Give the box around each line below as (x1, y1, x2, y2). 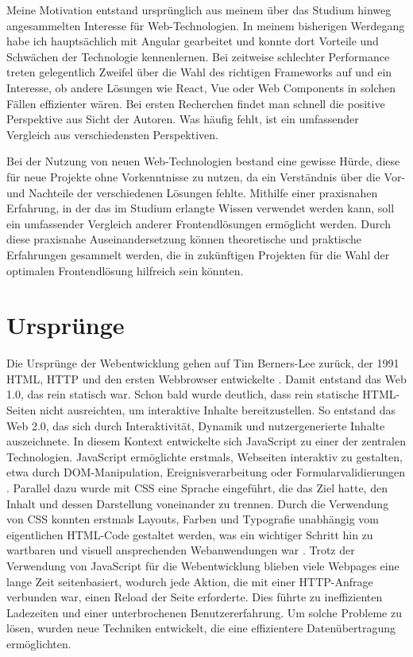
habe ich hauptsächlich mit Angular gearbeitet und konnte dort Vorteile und (6, 33, 379, 49)
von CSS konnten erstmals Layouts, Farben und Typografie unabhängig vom (6, 511, 380, 527)
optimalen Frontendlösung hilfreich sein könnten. (6, 262, 244, 278)
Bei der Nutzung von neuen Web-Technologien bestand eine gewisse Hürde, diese (6, 153, 400, 169)
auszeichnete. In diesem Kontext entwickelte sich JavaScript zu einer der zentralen (6, 433, 406, 449)
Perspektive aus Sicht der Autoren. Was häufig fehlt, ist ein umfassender (6, 111, 359, 127)
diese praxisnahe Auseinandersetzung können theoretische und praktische (6, 231, 362, 247)
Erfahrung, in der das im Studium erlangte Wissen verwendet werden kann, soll (6, 200, 395, 216)
